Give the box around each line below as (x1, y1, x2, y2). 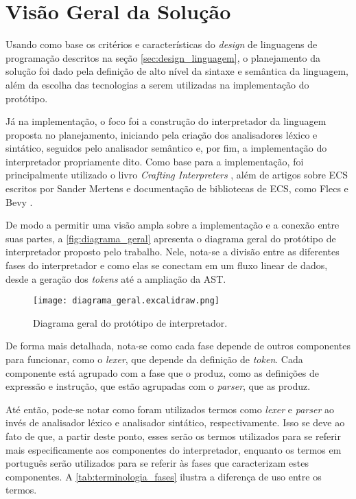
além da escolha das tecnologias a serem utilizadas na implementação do (5, 77, 309, 91)
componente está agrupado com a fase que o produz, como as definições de (5, 365, 319, 380)
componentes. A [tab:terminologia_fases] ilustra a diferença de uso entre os (5, 469, 322, 483)
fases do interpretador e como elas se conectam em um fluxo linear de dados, (5, 258, 328, 272)
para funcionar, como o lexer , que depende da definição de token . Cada (5, 352, 303, 367)
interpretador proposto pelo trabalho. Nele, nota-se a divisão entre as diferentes (5, 244, 340, 259)
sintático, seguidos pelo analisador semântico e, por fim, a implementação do (5, 141, 327, 155)
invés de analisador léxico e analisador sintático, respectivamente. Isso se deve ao (5, 415, 345, 430)
